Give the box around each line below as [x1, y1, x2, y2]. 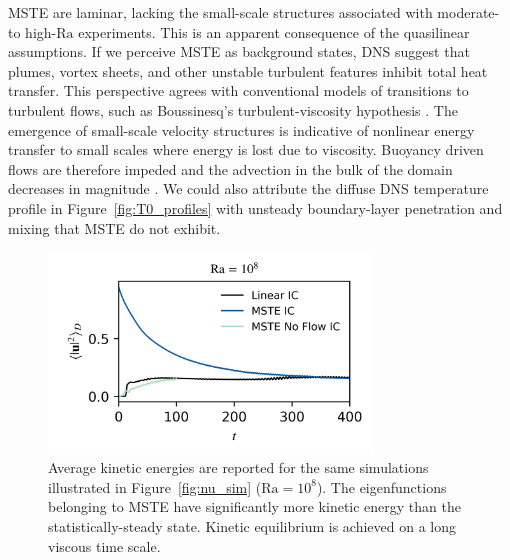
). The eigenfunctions [316, 476, 447, 497]
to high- [8, 21, 57, 42]
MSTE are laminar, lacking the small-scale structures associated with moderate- [8, 2, 500, 22]
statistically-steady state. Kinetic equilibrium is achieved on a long [48, 515, 456, 536]
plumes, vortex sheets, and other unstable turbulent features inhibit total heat [8, 60, 488, 81]
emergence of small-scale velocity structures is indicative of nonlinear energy [8, 119, 475, 140]
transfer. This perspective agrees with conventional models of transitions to [8, 80, 469, 101]
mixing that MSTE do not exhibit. [8, 217, 221, 238]
